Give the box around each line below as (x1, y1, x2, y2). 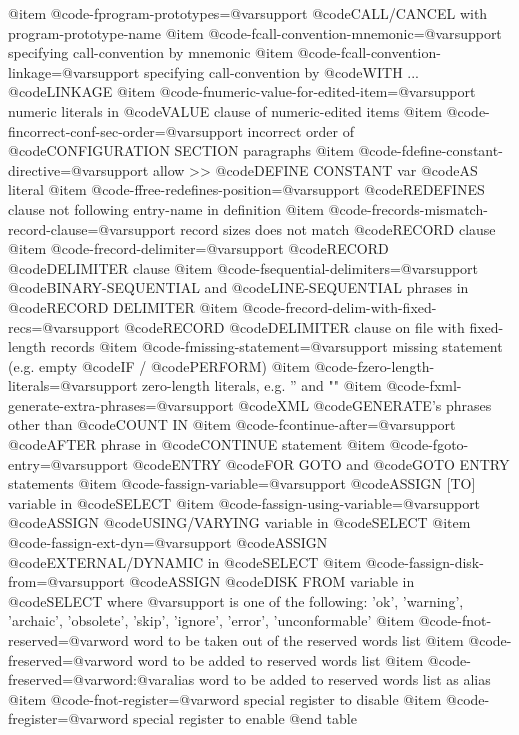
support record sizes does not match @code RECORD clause (128, 218, 496, 239)
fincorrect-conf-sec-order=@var (8, 120, 196, 141)
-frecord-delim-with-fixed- (280, 296, 437, 317)
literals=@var (8, 375, 91, 396)
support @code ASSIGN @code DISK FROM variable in (77, 571, 415, 592)
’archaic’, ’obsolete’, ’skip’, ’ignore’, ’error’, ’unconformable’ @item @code (8, 610, 458, 631)
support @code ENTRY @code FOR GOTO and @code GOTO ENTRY (80, 453, 510, 474)
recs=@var (8, 316, 73, 337)
